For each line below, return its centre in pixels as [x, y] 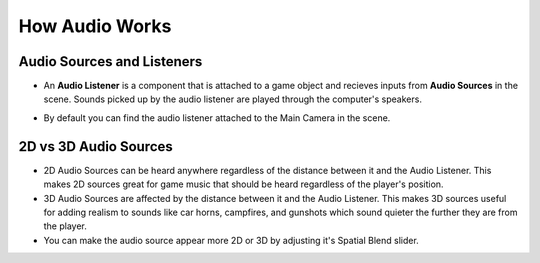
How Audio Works [95, 26]
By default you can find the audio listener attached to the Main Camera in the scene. [217, 117]
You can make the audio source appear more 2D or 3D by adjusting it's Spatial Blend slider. [231, 240]
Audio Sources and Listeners [110, 61]
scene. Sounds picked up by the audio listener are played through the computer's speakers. [232, 99]
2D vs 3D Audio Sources [96, 146]
